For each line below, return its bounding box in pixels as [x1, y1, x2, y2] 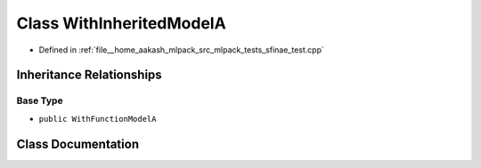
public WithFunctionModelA [38, 114, 157, 124]
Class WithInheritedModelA [16, 13, 226, 33]
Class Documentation [16, 136, 140, 151]
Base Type [16, 94, 63, 107]
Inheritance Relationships [16, 68, 162, 83]
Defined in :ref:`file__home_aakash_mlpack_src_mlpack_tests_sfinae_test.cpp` [38, 44, 324, 55]
